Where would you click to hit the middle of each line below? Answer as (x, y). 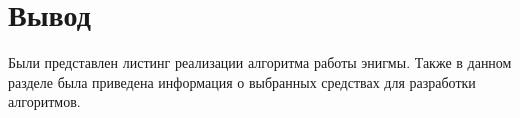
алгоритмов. (44, 101)
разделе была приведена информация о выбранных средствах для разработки (242, 81)
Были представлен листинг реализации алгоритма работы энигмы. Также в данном (260, 62)
